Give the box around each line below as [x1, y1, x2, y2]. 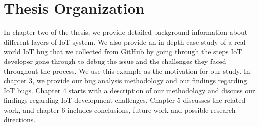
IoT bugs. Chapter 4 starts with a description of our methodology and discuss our [4, 85, 255, 95]
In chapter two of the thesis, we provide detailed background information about [4, 27, 248, 37]
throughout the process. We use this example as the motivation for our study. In [4, 65, 250, 76]
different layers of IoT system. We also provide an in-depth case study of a [4, 36, 232, 47]
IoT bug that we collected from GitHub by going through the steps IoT [23, 46, 242, 57]
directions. [4, 114, 36, 125]
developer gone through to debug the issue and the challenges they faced [4, 56, 226, 66]
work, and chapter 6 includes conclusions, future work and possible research [4, 104, 236, 115]
